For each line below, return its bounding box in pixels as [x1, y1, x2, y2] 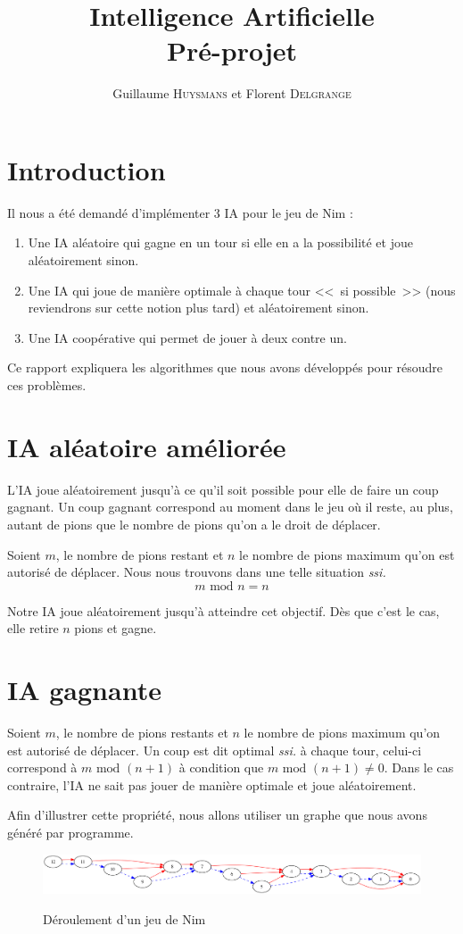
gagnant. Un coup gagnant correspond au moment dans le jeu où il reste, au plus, [7, 497, 453, 516]
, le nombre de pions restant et [55, 545, 224, 563]
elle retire [7, 619, 59, 638]
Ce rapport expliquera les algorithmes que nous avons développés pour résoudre [7, 358, 443, 377]
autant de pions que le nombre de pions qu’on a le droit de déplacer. [7, 514, 381, 533]
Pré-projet [166, 32, 298, 69]
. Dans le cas [384, 758, 454, 777]
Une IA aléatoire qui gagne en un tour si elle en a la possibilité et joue [28, 233, 413, 252]
